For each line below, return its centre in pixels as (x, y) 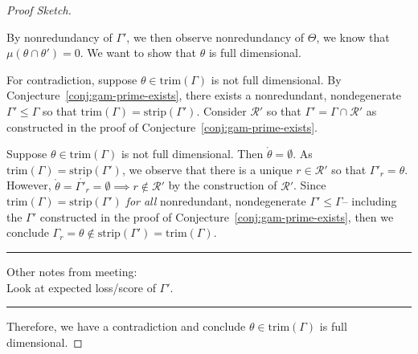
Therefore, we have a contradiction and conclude (126, 326)
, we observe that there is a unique (207, 169)
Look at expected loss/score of (81, 287)
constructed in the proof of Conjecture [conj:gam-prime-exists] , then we (217, 216)
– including (369, 201)
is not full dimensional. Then (192, 154)
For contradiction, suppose (72, 79)
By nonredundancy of (59, 37)
